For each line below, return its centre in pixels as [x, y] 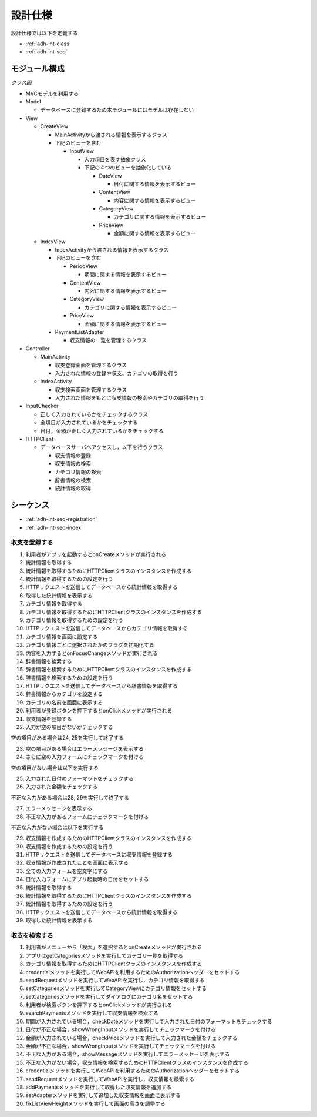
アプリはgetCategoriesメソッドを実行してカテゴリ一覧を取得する [104, 955]
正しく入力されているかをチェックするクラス [94, 414]
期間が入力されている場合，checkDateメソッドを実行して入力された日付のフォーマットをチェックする [149, 1021]
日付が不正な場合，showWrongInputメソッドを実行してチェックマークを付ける [121, 1029]
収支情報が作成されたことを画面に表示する [77, 863]
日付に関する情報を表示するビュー [155, 184]
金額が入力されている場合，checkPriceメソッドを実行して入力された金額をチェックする [131, 1038]
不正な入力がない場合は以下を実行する [57, 827]
